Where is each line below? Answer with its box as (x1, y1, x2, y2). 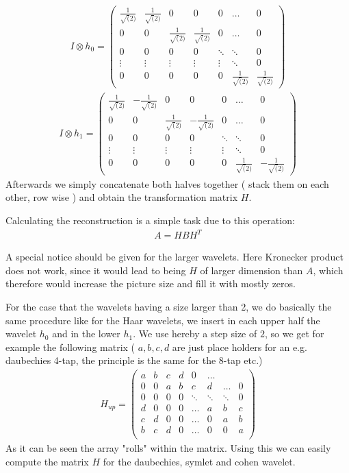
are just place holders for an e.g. (172, 339, 307, 354)
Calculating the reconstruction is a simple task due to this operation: (5, 213, 295, 227)
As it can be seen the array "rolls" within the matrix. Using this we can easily (5, 441, 331, 455)
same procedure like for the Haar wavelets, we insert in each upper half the (5, 313, 320, 327)
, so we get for (264, 326, 324, 341)
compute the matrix (5, 454, 89, 468)
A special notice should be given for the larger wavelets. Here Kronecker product (5, 250, 344, 264)
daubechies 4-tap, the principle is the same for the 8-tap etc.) (5, 353, 263, 367)
